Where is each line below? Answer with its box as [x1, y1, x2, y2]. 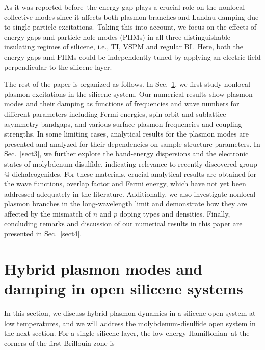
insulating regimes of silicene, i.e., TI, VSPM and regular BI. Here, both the [4, 41, 244, 52]
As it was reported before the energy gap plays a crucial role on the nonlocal [4, 2, 245, 12]
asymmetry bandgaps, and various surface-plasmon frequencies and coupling [4, 118, 242, 129]
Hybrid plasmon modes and [4, 258, 202, 279]
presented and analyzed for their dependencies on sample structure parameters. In [4, 138, 260, 149]
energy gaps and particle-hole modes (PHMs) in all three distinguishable [4, 31, 231, 42]
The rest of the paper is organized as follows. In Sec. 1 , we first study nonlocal [4, 78, 250, 89]
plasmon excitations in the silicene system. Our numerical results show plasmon [4, 88, 253, 99]
